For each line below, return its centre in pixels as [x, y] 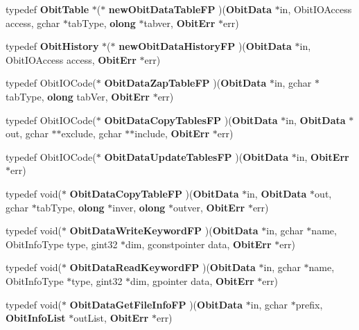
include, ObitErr [172, 133]
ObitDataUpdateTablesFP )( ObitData [196, 156]
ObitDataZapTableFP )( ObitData [185, 83]
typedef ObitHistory [52, 46]
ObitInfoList [36, 318]
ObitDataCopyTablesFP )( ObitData [191, 120]
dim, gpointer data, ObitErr [192, 280]
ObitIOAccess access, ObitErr [71, 59]
